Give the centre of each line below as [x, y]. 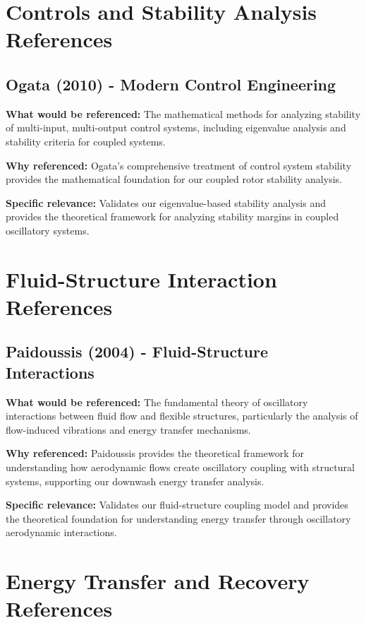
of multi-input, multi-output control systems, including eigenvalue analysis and [176, 127]
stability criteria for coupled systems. [86, 141]
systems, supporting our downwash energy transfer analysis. [135, 481]
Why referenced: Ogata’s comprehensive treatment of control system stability [179, 165]
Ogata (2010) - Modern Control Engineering [171, 84]
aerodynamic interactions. [61, 532]
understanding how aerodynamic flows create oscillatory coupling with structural [180, 467]
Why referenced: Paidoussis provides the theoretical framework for [155, 453]
